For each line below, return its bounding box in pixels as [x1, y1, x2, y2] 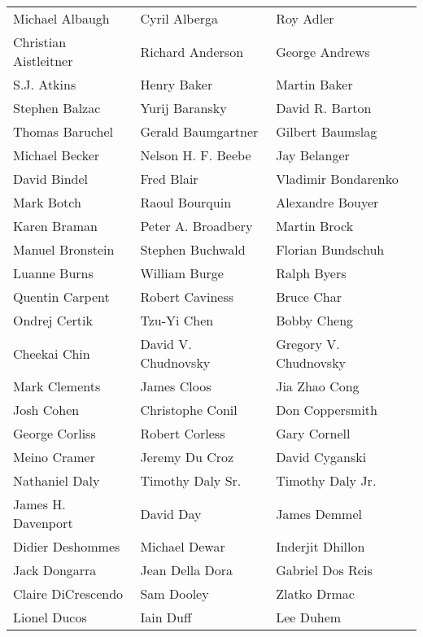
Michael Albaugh [13, 9, 110, 28]
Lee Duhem [276, 608, 342, 626]
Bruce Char [276, 287, 342, 306]
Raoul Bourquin [140, 193, 232, 212]
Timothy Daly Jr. [276, 471, 377, 490]
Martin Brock [276, 216, 354, 235]
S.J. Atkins [13, 75, 76, 94]
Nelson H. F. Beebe [140, 146, 251, 164]
